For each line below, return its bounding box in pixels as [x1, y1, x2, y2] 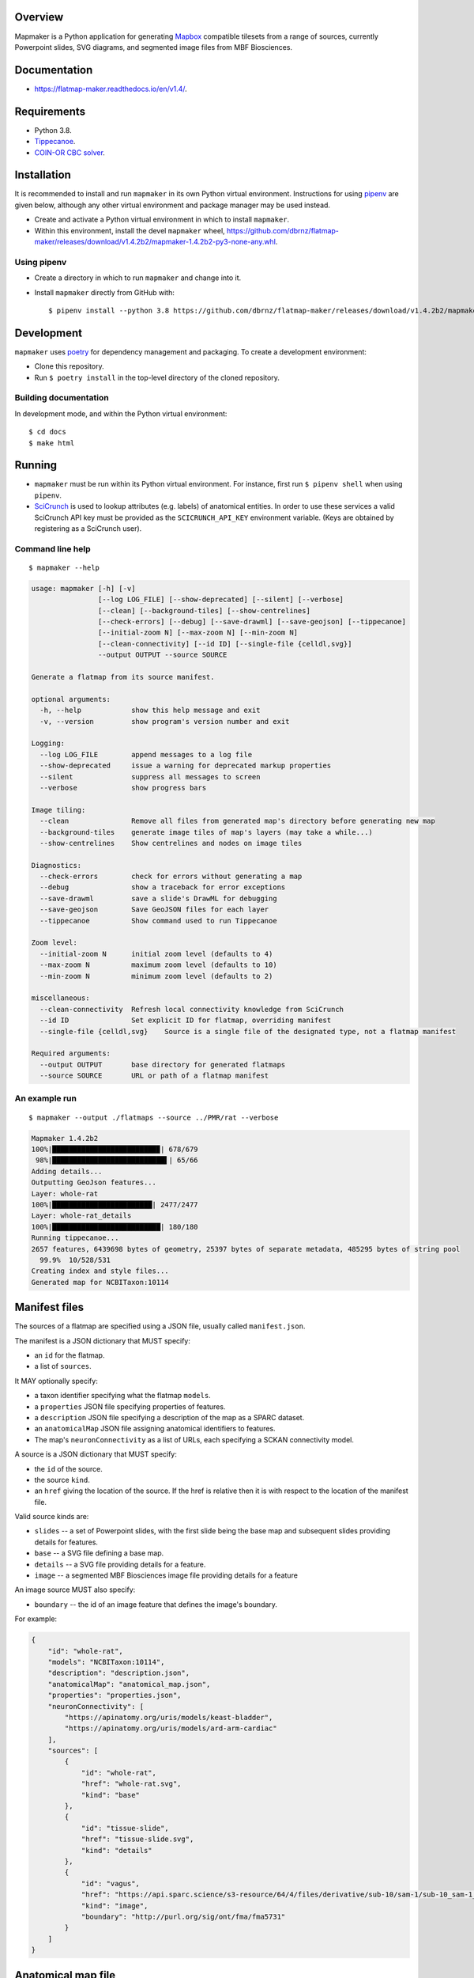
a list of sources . [34, 1362, 92, 1371]
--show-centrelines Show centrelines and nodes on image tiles [39, 839, 303, 847]
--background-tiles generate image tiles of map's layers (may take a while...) [39, 828, 373, 836]
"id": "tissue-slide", [81, 1824, 169, 1832]
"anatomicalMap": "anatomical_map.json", [47, 1680, 211, 1688]
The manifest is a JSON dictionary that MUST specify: [14, 1336, 191, 1345]
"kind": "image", [81, 1901, 149, 1910]
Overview [14, 10, 64, 24]
